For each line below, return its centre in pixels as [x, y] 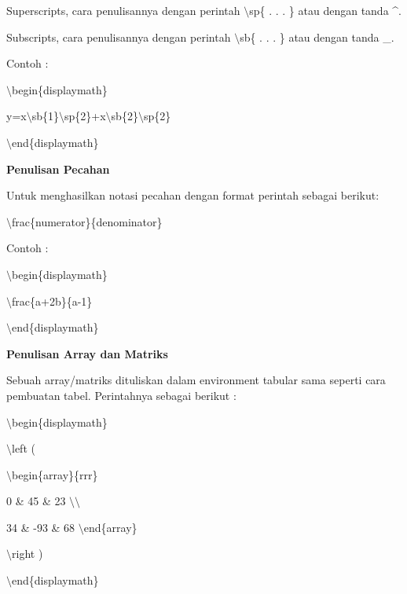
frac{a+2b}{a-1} [52, 301]
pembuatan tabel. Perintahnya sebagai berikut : [121, 395]
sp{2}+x [85, 116]
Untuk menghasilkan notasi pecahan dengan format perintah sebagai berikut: [193, 195]
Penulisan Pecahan [58, 169]
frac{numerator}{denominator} [87, 221]
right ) [27, 554]
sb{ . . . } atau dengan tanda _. [317, 37]
